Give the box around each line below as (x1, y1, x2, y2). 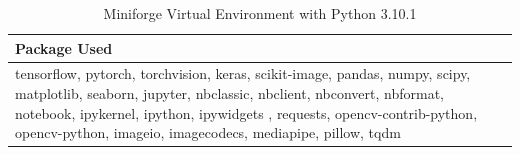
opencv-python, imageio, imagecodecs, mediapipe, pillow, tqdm (15, 122, 401, 143)
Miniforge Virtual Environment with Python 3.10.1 (103, 3, 417, 23)
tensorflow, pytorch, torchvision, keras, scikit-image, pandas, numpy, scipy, (15, 63, 471, 84)
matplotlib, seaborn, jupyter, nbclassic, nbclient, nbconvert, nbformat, (15, 83, 445, 104)
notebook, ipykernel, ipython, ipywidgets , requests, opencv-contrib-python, (15, 102, 478, 123)
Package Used (15, 37, 113, 58)
